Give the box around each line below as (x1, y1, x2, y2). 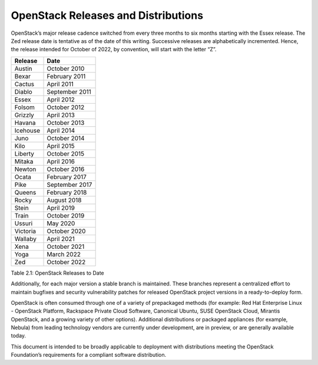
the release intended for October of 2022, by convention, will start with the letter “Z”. (11, 46, 217, 53)
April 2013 (47, 111, 75, 119)
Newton (14, 165, 37, 173)
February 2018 (47, 188, 87, 196)
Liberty (14, 149, 35, 157)
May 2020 (47, 219, 75, 227)
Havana (14, 119, 36, 127)
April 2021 (47, 235, 75, 243)
